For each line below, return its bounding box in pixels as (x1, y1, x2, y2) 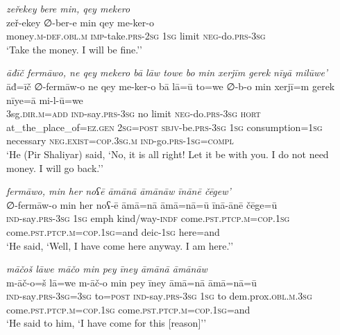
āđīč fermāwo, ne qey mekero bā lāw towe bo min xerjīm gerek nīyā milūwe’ (6, 65, 328, 80)
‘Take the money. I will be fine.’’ (6, 42, 142, 56)
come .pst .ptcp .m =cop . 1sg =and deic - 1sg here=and (6, 224, 220, 239)
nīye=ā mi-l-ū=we (6, 92, 83, 107)
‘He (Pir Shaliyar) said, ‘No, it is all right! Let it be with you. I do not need (6, 146, 329, 161)
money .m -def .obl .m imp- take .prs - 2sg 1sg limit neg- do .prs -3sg (6, 28, 266, 43)
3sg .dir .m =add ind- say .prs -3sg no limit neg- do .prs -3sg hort (6, 106, 261, 121)
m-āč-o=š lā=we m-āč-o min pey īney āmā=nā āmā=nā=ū (6, 275, 257, 289)
